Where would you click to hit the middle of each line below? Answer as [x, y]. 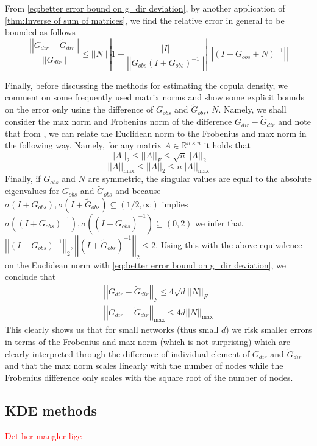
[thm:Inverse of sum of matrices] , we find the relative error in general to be [145, 20]
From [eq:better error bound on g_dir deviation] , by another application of [145, 8]
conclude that [30, 277]
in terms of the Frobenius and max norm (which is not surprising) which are [148, 342]
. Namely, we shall [252, 109]
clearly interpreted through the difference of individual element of [127, 353]
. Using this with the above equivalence [229, 244]
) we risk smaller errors [269, 329]
